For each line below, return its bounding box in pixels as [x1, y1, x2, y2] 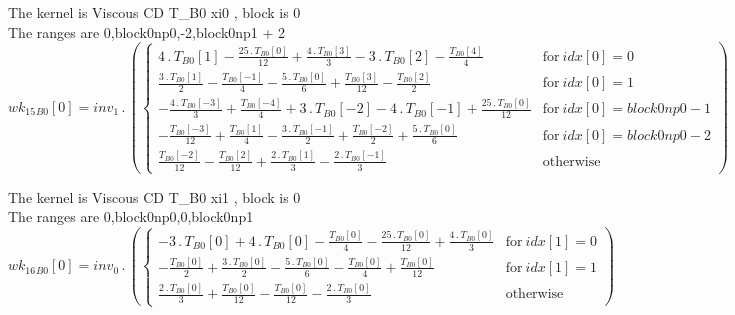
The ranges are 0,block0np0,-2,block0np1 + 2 [8, 21, 286, 42]
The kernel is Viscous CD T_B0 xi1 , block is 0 [8, 186, 301, 207]
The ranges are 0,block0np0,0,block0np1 [8, 206, 254, 227]
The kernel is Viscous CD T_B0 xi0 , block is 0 [8, 2, 301, 22]
